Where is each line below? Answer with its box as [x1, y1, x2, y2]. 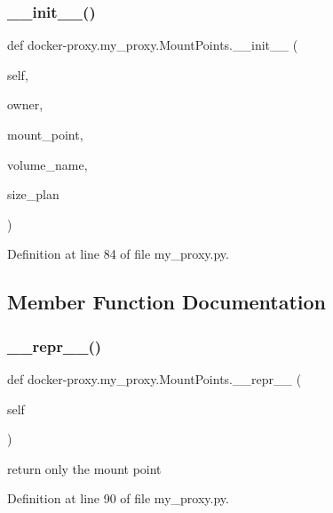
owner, [7, 95, 44, 114]
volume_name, [7, 155, 88, 173]
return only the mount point [7, 459, 162, 477]
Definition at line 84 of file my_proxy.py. [7, 244, 229, 263]
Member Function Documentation [7, 288, 327, 316]
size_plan [7, 185, 59, 204]
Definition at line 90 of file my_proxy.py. [7, 489, 229, 508]
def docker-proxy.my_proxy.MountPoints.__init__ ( [7, 36, 298, 54]
